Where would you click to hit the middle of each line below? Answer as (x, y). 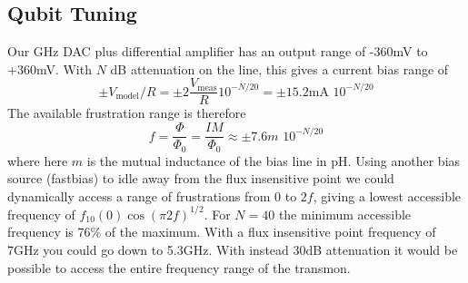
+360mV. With (50, 68)
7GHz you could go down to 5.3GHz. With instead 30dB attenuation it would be (233, 250)
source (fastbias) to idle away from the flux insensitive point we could (201, 178)
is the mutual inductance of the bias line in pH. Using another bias (274, 160)
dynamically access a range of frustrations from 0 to (152, 195)
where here (38, 160)
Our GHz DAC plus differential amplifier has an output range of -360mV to (218, 51)
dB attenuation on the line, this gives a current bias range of (279, 68)
